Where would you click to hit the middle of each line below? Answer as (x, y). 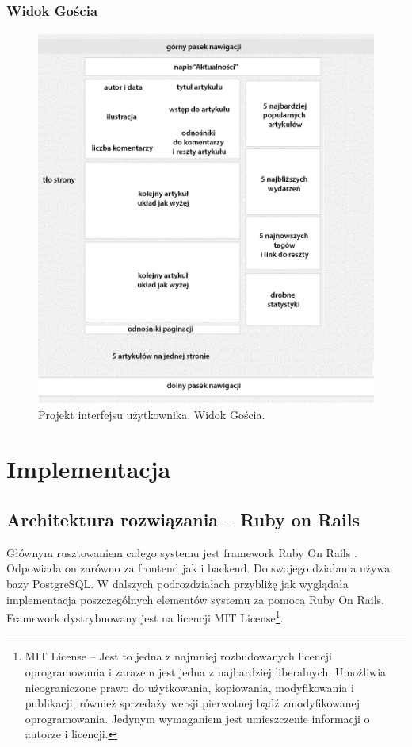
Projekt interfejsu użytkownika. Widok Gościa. (152, 414)
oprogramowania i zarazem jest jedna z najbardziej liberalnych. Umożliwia (206, 672)
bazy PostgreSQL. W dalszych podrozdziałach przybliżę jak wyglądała (177, 584)
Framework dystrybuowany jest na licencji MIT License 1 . (145, 616)
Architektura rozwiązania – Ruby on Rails (183, 520)
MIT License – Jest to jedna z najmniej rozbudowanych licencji (178, 656)
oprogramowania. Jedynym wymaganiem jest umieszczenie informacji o (197, 718)
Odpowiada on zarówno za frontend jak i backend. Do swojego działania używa (198, 568)
